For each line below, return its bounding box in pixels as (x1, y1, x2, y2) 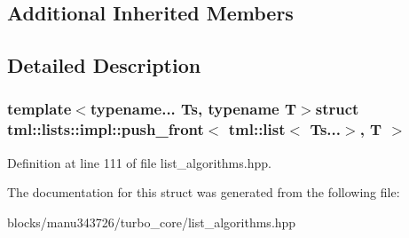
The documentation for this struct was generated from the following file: (7, 183, 400, 202)
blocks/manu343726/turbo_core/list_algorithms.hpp (7, 212, 296, 231)
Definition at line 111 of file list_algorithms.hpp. (7, 153, 271, 171)
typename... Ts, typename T (90, 98, 297, 120)
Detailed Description (7, 52, 201, 79)
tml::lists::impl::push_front (7, 118, 204, 140)
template (7, 98, 72, 120)
